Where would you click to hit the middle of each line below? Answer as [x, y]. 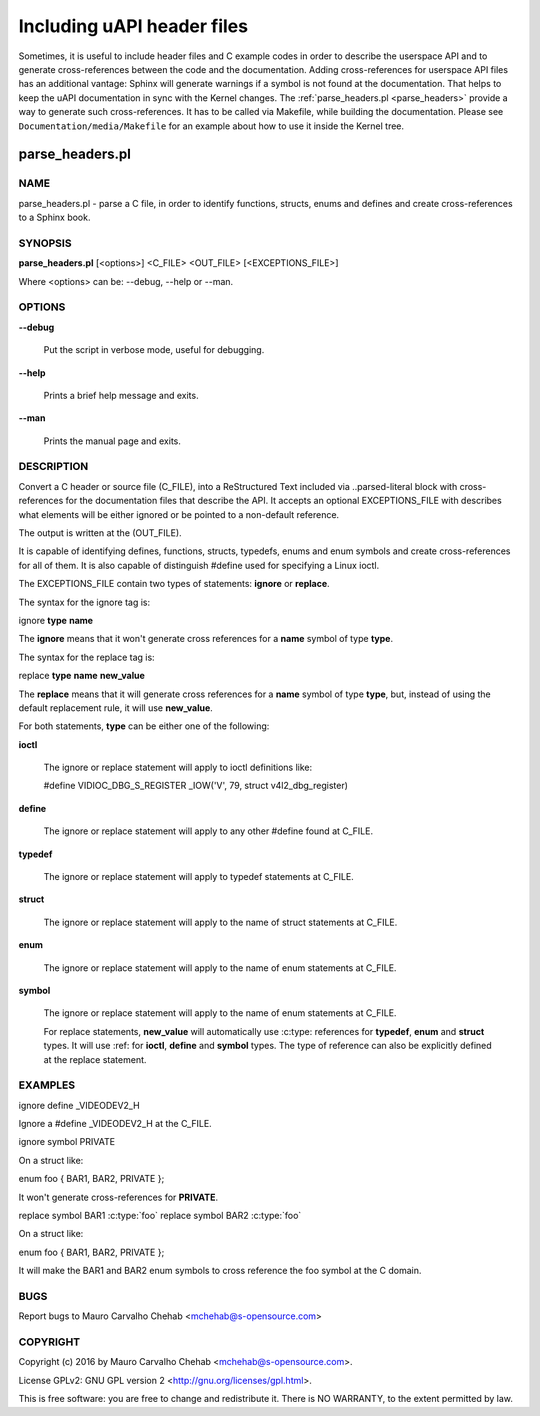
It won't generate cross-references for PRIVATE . [118, 1197]
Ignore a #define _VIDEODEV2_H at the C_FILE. [115, 1124]
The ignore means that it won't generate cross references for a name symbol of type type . [206, 639]
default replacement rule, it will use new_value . [116, 707]
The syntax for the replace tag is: [86, 657]
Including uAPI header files [133, 26]
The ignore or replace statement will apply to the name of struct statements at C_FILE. [220, 922]
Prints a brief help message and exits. [121, 395]
